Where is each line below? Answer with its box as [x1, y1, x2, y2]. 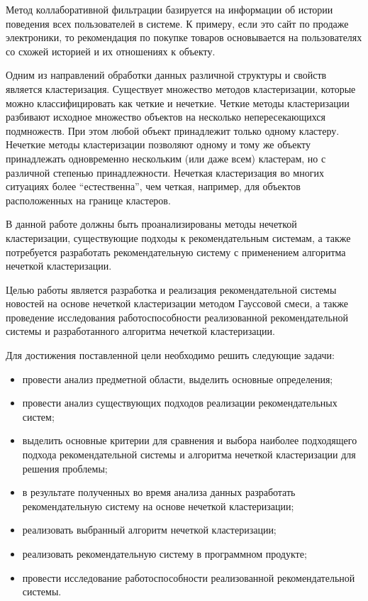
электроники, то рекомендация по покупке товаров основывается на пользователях [6, 30, 362, 45]
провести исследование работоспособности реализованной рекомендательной [22, 570, 355, 585]
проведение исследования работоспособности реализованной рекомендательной [6, 309, 348, 324]
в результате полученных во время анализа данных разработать [22, 485, 296, 500]
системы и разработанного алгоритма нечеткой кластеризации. [6, 324, 275, 338]
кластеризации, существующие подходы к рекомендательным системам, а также [6, 230, 351, 245]
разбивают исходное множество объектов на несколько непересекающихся [6, 109, 325, 124]
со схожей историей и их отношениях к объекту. [6, 43, 216, 58]
